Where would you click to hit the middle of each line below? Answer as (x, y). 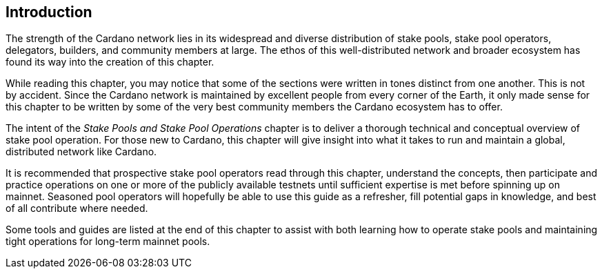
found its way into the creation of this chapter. (110, 62)
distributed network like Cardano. (81, 152)
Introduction (49, 12)
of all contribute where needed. (77, 208)
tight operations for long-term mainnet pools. (108, 242)
